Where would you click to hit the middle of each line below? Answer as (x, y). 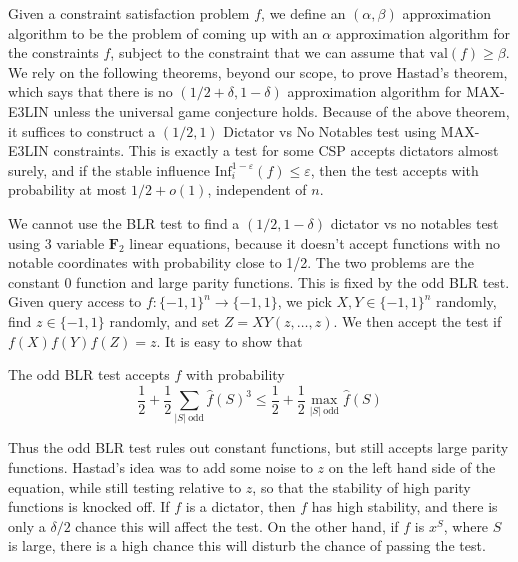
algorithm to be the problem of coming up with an (163, 32)
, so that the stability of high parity (361, 486)
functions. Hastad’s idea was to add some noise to (160, 467)
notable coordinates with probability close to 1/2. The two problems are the (241, 262)
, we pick (304, 301)
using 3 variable (56, 242)
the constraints (53, 52)
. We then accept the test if (417, 320)
